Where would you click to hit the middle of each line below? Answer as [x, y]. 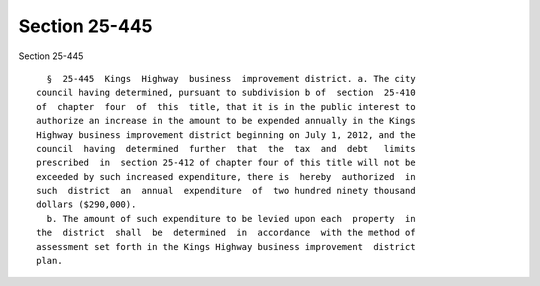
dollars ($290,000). [86, 204]
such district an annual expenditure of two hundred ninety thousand [226, 191]
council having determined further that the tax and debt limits [226, 148]
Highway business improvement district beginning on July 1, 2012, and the [226, 134]
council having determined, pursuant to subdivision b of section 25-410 [226, 93]
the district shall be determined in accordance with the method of [226, 233]
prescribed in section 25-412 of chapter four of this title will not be [226, 163]
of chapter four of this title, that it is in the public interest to [226, 106]
